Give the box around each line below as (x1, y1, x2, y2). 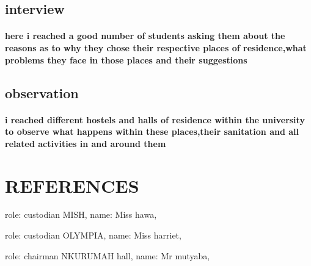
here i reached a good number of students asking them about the (5, 29, 285, 42)
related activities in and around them (5, 137, 166, 149)
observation (5, 83, 79, 102)
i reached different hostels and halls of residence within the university (5, 113, 305, 126)
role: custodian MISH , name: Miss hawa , (5, 208, 157, 221)
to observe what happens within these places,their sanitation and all (5, 125, 299, 138)
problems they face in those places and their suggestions (5, 53, 247, 66)
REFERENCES (5, 173, 139, 198)
